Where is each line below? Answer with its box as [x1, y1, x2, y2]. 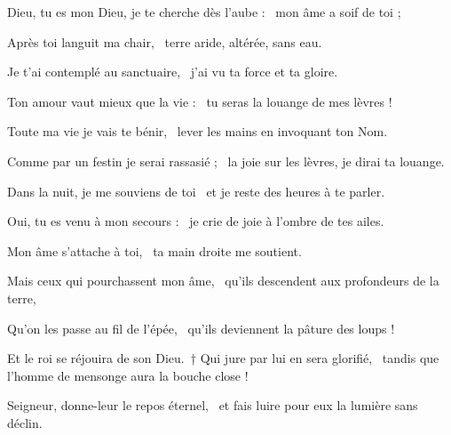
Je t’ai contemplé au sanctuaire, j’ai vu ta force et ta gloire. [7, 62, 338, 81]
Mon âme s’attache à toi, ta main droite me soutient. [7, 241, 302, 260]
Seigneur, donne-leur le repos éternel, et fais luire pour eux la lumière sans [7, 396, 418, 415]
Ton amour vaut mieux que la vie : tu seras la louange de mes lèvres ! [7, 92, 392, 110]
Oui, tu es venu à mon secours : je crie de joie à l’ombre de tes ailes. [7, 212, 384, 230]
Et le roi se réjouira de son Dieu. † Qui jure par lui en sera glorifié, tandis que [7, 349, 439, 367]
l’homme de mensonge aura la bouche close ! [7, 366, 249, 384]
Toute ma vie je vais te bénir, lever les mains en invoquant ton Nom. [7, 122, 388, 141]
